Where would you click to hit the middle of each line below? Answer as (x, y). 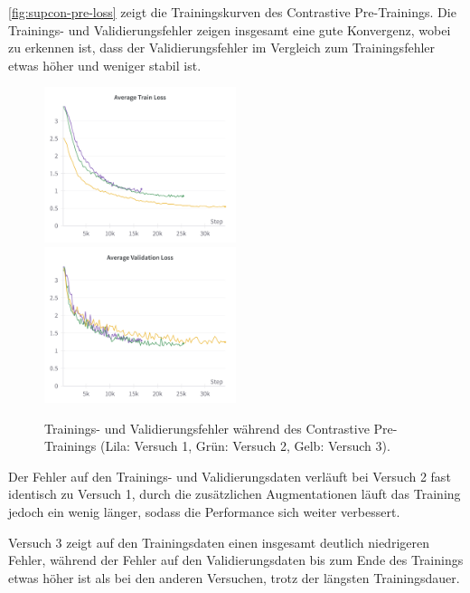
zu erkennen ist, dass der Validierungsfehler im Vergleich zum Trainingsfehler (222, 48)
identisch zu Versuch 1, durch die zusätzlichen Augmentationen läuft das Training (235, 494)
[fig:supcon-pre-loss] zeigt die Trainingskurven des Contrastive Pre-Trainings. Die (232, 12)
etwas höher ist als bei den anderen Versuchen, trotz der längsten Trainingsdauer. (234, 577)
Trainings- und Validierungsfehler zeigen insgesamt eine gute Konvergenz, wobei (230, 29)
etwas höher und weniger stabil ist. (105, 65)
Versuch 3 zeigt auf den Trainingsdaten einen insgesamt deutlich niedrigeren (219, 542)
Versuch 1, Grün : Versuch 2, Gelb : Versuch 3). (262, 446)
